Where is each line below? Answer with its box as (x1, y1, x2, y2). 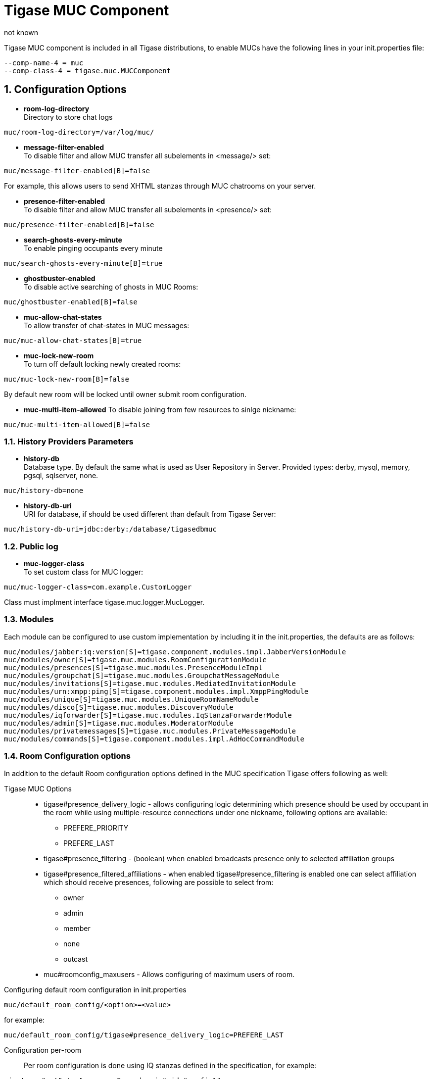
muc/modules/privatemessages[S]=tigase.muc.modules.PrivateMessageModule (4, 727, 296, 735)
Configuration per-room (4, 1045, 82, 1054)
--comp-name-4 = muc (4, 58, 84, 67)
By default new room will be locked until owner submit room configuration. (4, 390, 247, 398)
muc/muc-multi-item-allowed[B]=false (4, 420, 150, 429)
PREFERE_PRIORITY (63, 823, 129, 832)
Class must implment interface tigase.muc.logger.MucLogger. (4, 598, 205, 607)
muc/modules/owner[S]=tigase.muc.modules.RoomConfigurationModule (4, 655, 267, 664)
